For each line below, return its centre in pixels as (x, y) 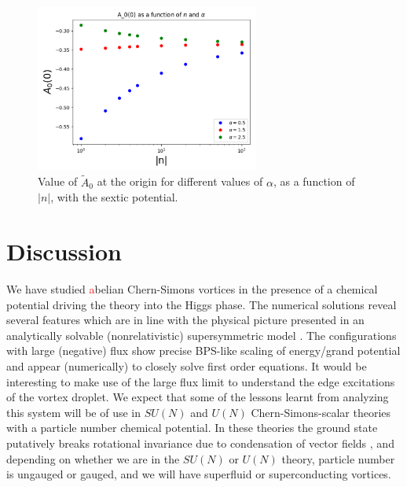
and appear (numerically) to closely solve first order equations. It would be (187, 365)
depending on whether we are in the (93, 458)
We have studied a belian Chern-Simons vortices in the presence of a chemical (192, 288)
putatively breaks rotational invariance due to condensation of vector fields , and (200, 443)
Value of (58, 181)
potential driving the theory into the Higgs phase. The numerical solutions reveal (202, 304)
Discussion (64, 251)
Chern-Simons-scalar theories (321, 412)
